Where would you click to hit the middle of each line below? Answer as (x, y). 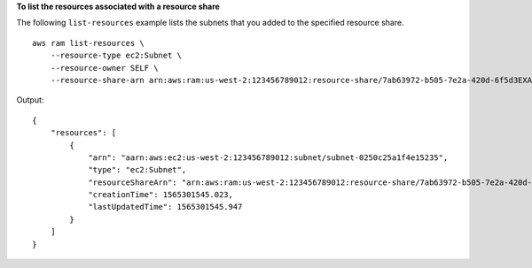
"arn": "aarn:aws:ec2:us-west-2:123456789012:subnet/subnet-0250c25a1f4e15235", (268, 157)
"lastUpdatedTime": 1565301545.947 (165, 207)
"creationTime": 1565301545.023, (161, 195)
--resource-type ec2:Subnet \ (116, 56)
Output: (30, 100)
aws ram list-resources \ (89, 43)
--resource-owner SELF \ (104, 68)
